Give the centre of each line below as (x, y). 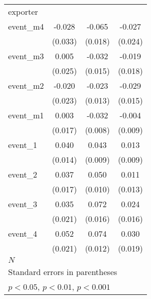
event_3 (23, 204)
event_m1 (26, 115)
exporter (23, 11)
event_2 (23, 174)
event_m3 (26, 56)
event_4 (23, 233)
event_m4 (26, 26)
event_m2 (26, 85)
